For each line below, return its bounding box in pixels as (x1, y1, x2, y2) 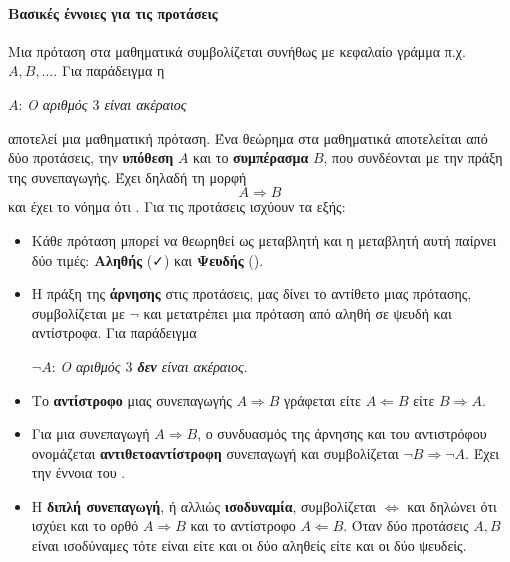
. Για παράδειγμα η (53, 60, 165, 81)
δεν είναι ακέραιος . (137, 355, 248, 376)
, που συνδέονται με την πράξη (323, 147, 503, 168)
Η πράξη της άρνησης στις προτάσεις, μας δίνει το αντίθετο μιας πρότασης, (31, 283, 472, 304)
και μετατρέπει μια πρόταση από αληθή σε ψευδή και (143, 302, 452, 323)
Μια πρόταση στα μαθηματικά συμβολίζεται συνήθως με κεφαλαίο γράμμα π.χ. (8, 40, 466, 61)
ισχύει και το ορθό (31, 515, 139, 536)
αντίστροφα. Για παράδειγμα (31, 322, 197, 343)
